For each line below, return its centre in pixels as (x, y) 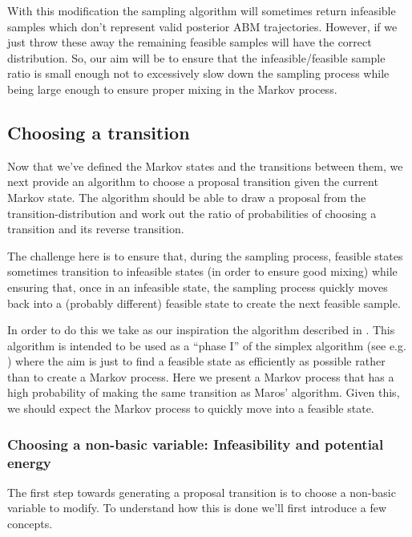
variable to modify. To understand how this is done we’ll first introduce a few (197, 508)
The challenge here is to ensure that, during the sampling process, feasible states (205, 255)
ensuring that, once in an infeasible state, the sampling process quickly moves (198, 287)
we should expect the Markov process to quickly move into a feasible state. (191, 408)
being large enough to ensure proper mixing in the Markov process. (172, 89)
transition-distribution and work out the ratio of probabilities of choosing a (192, 213)
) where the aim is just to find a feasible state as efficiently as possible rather (196, 361)
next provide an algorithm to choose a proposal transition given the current (193, 182)
